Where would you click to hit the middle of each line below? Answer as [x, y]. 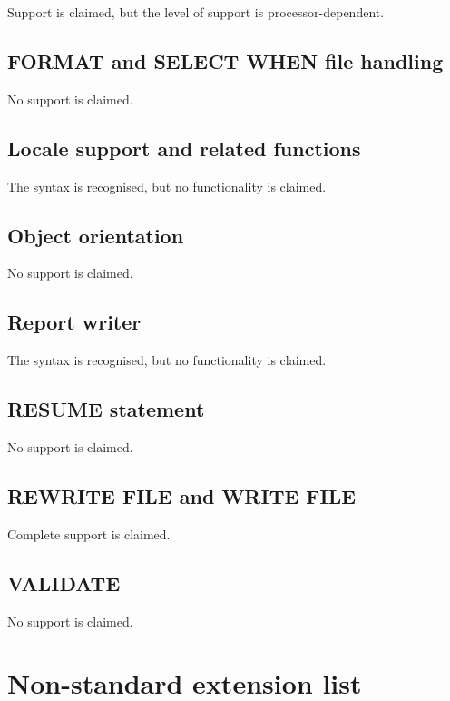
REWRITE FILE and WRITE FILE [182, 495]
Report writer [74, 322]
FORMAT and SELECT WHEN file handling [225, 60]
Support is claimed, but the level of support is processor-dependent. [196, 12]
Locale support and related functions [184, 148]
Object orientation [96, 235]
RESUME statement [106, 409]
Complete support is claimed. [89, 533]
